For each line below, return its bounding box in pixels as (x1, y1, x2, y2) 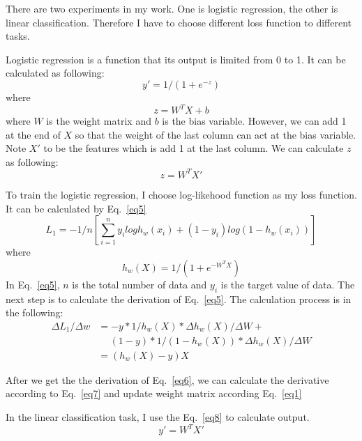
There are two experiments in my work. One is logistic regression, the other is (6, 1, 338, 15)
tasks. (6, 29, 30, 43)
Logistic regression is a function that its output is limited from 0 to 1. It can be (6, 52, 346, 66)
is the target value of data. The (220, 277, 355, 291)
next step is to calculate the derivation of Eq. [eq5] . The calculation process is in (6, 291, 352, 306)
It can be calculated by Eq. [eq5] (6, 201, 146, 215)
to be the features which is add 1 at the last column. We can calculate (43, 141, 344, 155)
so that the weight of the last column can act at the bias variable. (75, 127, 356, 141)
